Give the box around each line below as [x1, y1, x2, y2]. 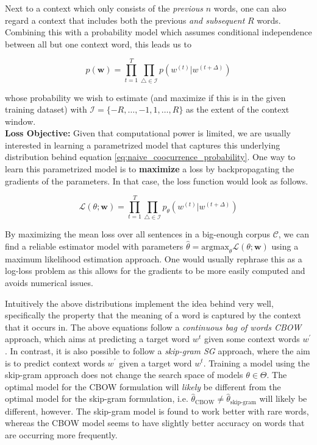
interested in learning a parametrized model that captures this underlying [5, 138, 280, 151]
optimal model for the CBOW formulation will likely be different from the [5, 380, 281, 393]
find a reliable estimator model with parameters [5, 239, 183, 252]
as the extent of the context [186, 103, 290, 116]
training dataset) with [5, 103, 87, 116]
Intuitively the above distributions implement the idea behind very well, [5, 296, 274, 309]
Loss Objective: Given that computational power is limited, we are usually [5, 127, 291, 139]
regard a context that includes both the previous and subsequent [5, 13, 245, 26]
